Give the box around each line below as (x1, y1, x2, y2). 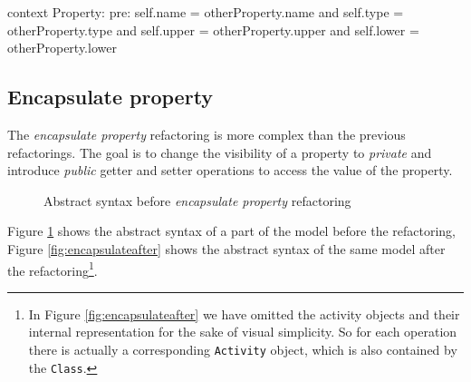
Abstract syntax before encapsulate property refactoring (43, 191, 351, 210)
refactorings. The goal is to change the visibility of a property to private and (7, 142, 432, 162)
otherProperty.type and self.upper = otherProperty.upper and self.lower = (7, 20, 419, 39)
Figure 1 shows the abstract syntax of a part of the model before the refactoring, (7, 221, 457, 240)
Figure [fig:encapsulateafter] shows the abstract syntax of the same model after (7, 239, 446, 258)
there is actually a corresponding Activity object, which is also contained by (28, 339, 457, 358)
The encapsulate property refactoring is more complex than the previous (7, 124, 406, 143)
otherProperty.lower (7, 38, 117, 57)
